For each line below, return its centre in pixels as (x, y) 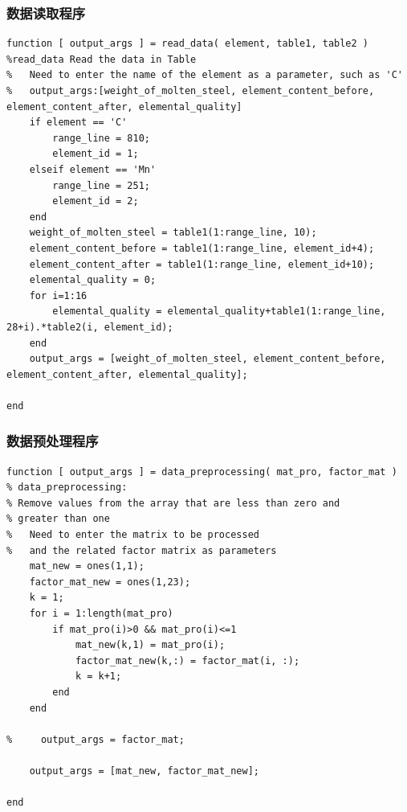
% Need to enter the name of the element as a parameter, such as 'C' (205, 75)
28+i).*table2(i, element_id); (90, 327)
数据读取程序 (46, 12)
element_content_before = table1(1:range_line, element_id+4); (202, 248)
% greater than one (58, 519)
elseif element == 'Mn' (93, 169)
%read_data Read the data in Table (102, 59)
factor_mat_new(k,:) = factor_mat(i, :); (187, 660)
